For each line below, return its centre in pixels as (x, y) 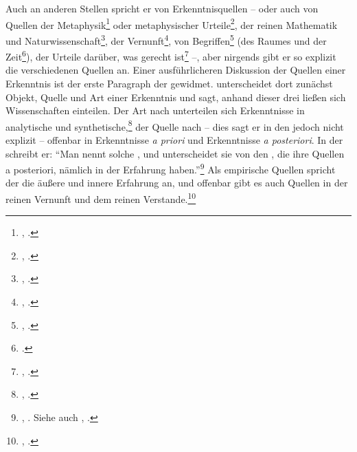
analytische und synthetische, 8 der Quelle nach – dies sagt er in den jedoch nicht (175, 125)
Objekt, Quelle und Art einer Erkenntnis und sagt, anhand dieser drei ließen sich (176, 97)
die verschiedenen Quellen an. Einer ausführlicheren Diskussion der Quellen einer (176, 70)
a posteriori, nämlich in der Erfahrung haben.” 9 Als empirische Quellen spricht (171, 168)
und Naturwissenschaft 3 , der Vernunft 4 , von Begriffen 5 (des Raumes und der (166, 39)
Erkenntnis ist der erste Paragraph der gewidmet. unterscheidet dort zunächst (169, 83)
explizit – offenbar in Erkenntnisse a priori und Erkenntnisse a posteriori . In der (174, 139)
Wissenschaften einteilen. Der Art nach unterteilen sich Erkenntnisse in (155, 110)
